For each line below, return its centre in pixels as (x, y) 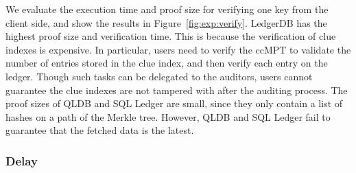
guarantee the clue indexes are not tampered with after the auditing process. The (177, 90)
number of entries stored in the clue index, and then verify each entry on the (167, 63)
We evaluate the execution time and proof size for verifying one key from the (167, 9)
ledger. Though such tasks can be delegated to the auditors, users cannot (159, 76)
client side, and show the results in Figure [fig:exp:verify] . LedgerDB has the (166, 22)
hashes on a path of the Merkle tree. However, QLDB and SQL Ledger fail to (168, 116)
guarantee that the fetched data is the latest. (100, 130)
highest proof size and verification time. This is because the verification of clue (171, 36)
